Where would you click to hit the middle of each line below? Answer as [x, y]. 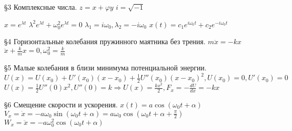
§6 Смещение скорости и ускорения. [61, 104]
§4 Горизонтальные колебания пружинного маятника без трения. [105, 41]
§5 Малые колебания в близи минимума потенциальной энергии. [105, 68]
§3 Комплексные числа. [41, 7]
